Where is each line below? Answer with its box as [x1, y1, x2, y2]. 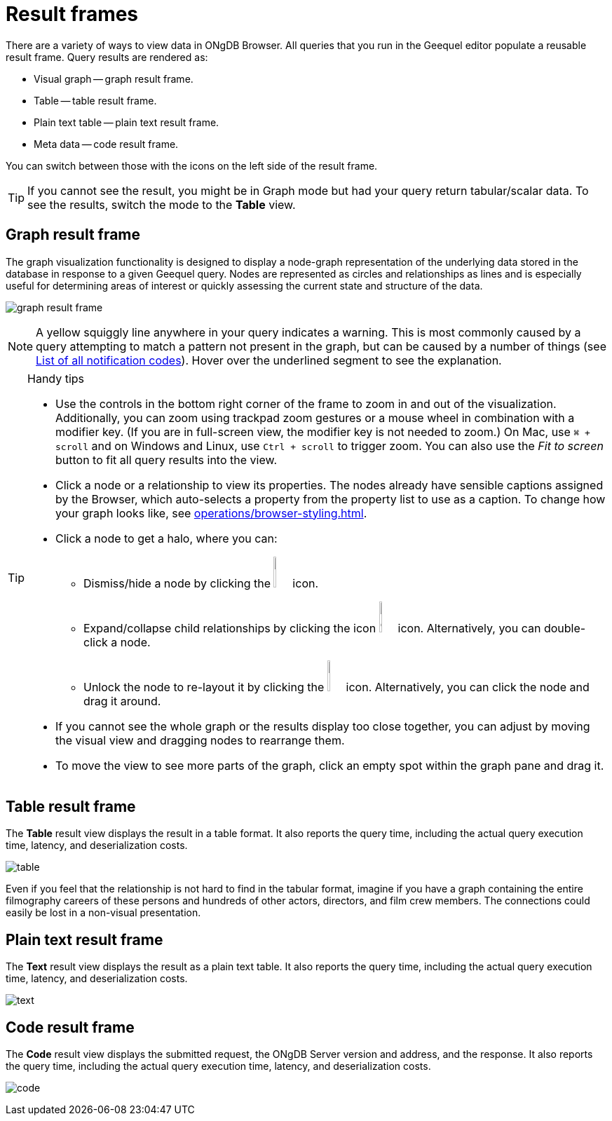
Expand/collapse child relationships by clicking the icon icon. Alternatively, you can [83, 620, 541, 635]
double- [543, 620, 586, 635]
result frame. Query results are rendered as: [6, 50, 208, 63]
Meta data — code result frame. [34, 137, 179, 150]
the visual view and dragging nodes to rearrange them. [55, 733, 345, 747]
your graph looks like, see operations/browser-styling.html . [55, 505, 367, 520]
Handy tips [27, 371, 85, 386]
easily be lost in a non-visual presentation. [6, 906, 201, 919]
